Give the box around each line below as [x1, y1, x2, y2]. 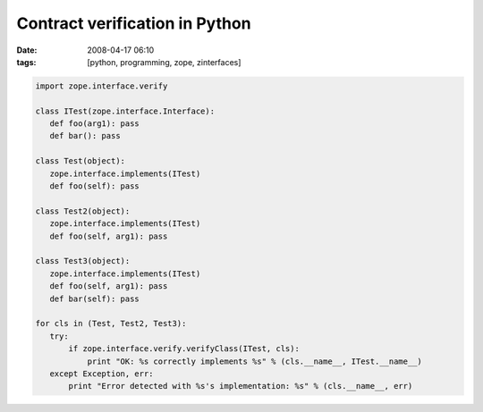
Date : [16, 45, 38, 55]
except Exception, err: [49, 368, 154, 379]
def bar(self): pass [49, 293, 140, 304]
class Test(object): [35, 156, 125, 166]
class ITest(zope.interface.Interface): [35, 105, 215, 116]
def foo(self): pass [49, 181, 140, 191]
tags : [16, 56, 37, 67]
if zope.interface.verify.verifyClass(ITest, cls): [68, 344, 300, 354]
